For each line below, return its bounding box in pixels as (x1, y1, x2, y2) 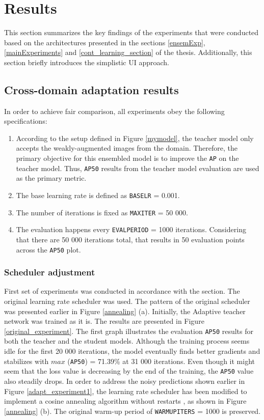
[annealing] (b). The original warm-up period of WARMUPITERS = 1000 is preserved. (4, 405, 261, 416)
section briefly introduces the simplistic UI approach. (4, 57, 169, 67)
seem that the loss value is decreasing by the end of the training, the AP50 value (4, 366, 254, 376)
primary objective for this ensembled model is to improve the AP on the (16, 153, 239, 163)
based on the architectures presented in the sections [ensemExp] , (4, 37, 205, 47)
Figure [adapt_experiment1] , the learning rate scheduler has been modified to (4, 385, 247, 396)
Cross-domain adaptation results (4, 81, 179, 97)
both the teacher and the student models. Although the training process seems (4, 335, 250, 346)
